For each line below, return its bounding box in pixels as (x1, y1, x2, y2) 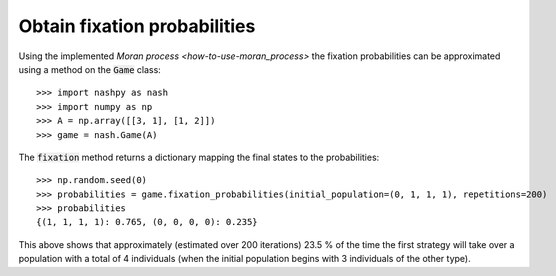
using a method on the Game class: (18, 63, 162, 75)
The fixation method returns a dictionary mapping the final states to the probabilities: (18, 151, 380, 163)
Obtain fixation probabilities (18, 15, 256, 37)
